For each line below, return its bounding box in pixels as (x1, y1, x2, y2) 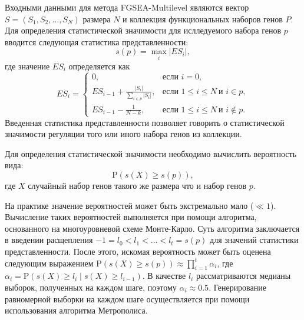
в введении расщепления (5, 234, 93, 246)
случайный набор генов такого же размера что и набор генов (28, 179, 246, 192)
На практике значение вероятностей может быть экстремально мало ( (5, 199, 254, 211)
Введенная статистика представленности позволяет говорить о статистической (5, 116, 285, 128)
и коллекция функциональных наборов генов (123, 12, 283, 25)
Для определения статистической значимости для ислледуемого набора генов (5, 24, 282, 36)
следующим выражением (5, 256, 94, 269)
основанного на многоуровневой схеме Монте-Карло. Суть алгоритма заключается (5, 222, 300, 234)
